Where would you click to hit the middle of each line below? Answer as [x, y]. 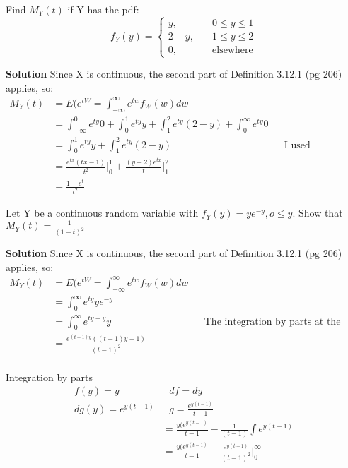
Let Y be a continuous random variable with [102, 213]
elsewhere [233, 50]
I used [297, 145]
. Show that [318, 213]
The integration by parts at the [272, 322]
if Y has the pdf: [103, 9]
